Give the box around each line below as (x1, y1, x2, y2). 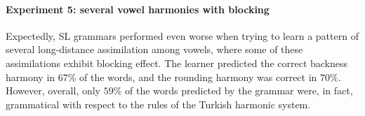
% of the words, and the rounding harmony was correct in (67, 69, 317, 84)
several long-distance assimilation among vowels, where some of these (6, 42, 303, 57)
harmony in (6, 69, 55, 84)
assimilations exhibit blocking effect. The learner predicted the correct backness (6, 55, 348, 70)
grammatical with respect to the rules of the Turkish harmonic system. (6, 96, 311, 111)
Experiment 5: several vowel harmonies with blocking (6, 1, 270, 16)
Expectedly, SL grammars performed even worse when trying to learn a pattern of (6, 28, 359, 43)
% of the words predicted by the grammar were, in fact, (113, 83, 353, 98)
